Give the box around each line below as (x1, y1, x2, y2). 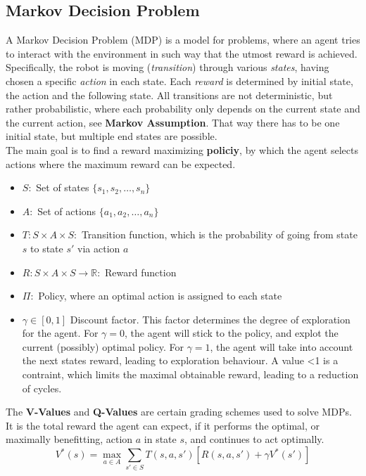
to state (30, 240, 63, 255)
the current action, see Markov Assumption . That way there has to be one (6, 115, 340, 129)
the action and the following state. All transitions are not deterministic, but (6, 87, 333, 102)
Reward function (105, 264, 177, 279)
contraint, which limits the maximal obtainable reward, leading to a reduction (22, 367, 359, 382)
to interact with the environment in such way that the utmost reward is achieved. (6, 46, 358, 60)
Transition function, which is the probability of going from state (81, 227, 358, 242)
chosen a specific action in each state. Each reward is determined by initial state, (6, 73, 353, 88)
